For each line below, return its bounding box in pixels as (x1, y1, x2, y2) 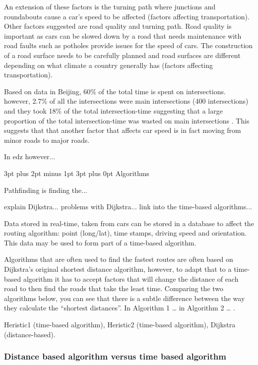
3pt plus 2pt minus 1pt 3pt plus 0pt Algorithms (4, 168, 149, 178)
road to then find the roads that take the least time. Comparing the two (4, 283, 224, 294)
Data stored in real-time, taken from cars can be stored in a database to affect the (4, 218, 254, 228)
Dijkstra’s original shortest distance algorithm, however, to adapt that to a (4, 264, 232, 274)
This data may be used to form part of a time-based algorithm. (4, 237, 196, 247)
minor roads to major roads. (4, 134, 90, 145)
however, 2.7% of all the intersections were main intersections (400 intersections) (4, 96, 249, 106)
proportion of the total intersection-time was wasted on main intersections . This (4, 115, 250, 125)
